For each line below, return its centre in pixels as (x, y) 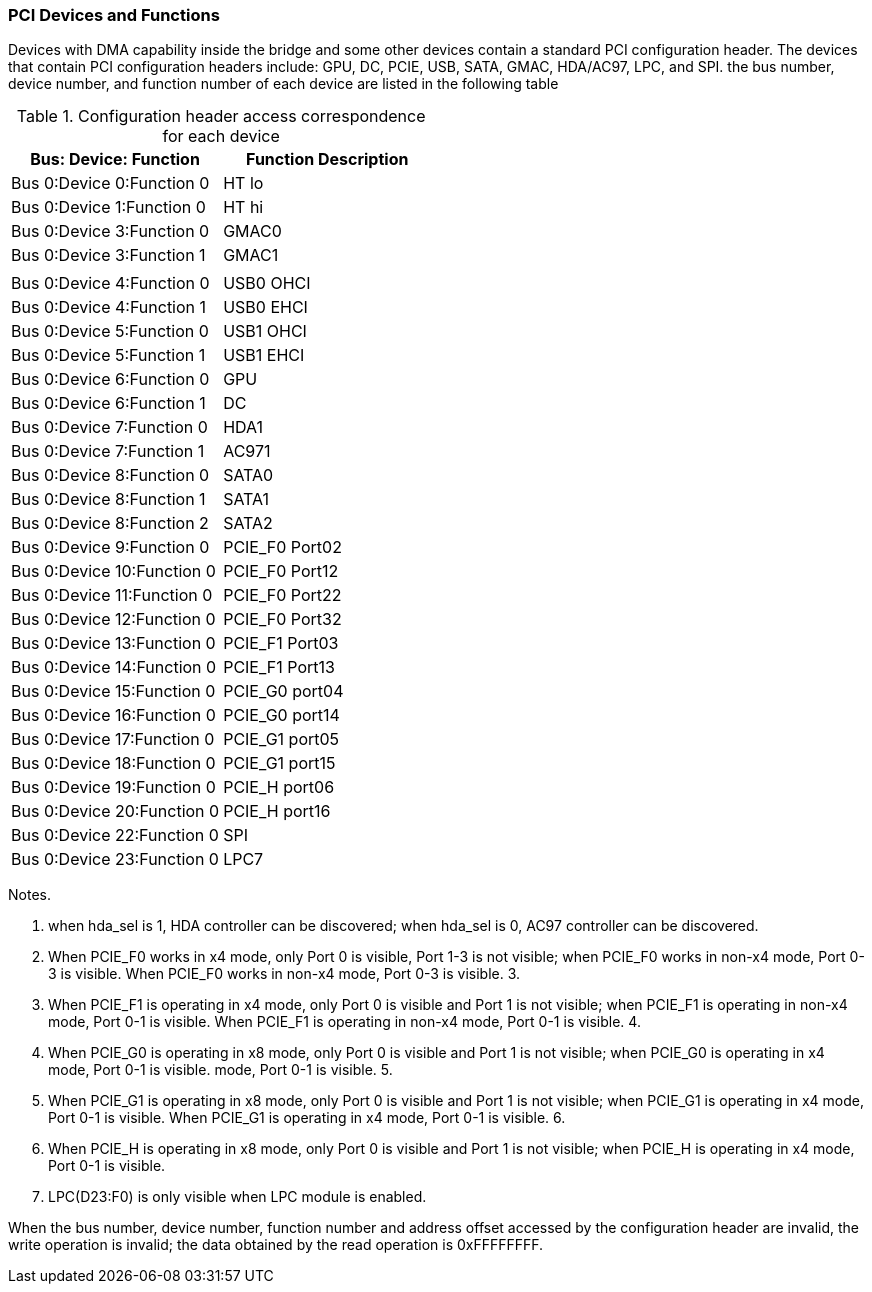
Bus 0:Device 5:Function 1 (108, 355)
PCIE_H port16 (277, 811)
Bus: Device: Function (115, 159)
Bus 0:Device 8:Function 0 (110, 475)
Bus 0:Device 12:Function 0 (113, 619)
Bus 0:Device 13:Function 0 (113, 643)
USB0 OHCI (267, 283)
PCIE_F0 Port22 (282, 595)
